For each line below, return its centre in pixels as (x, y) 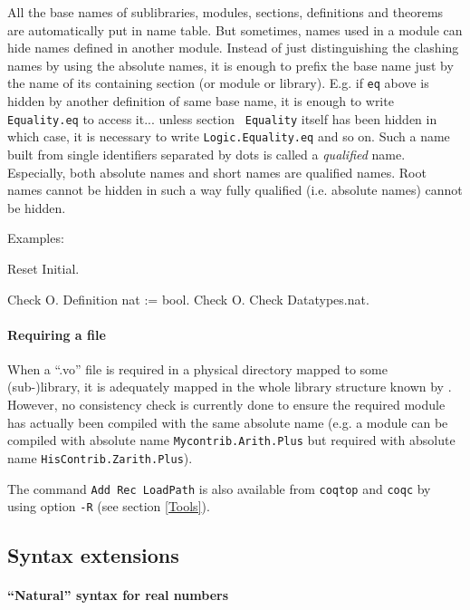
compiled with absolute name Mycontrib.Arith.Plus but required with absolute (231, 440)
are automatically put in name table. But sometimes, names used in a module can (235, 29)
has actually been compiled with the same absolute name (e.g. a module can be (228, 422)
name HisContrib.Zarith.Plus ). (100, 457)
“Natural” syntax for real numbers (118, 595)
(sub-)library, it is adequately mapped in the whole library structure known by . (230, 387)
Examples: (36, 238)
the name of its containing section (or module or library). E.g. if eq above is (218, 83)
